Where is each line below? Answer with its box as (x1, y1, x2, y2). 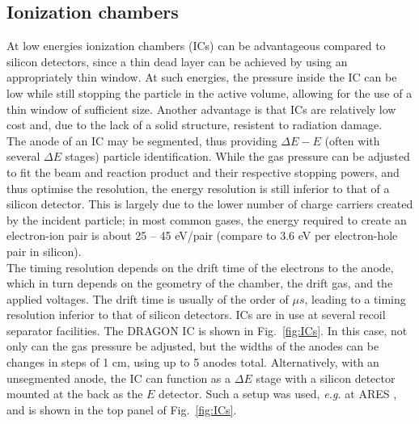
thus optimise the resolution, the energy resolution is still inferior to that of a (6, 179, 390, 196)
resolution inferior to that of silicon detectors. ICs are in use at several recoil (6, 306, 386, 323)
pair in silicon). (6, 242, 82, 259)
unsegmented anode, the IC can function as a (6, 369, 231, 386)
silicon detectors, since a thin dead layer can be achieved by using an (6, 52, 348, 69)
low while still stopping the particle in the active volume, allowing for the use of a (6, 84, 413, 101)
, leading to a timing (304, 290, 406, 307)
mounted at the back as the (6, 385, 143, 402)
